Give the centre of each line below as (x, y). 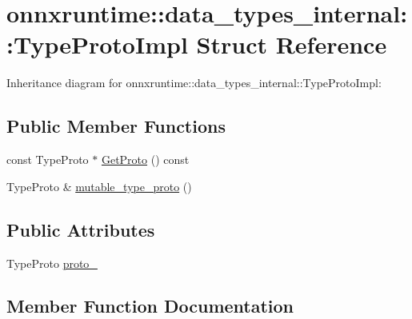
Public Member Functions (116, 126)
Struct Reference (292, 44)
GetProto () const (145, 159)
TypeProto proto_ (52, 263)
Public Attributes (81, 229)
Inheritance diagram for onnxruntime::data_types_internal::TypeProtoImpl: (194, 83)
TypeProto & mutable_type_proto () (99, 186)
